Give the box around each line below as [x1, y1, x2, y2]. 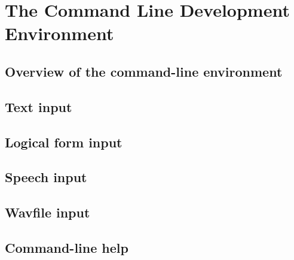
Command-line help [5, 238, 128, 256]
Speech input [5, 168, 87, 186]
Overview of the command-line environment [5, 62, 283, 80]
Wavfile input [5, 203, 90, 222]
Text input [5, 97, 72, 116]
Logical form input [5, 132, 122, 151]
